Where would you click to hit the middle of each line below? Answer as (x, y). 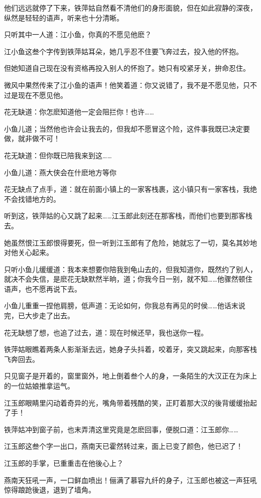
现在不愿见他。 (42, 95)
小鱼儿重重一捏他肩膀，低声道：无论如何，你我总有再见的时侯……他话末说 (125, 305)
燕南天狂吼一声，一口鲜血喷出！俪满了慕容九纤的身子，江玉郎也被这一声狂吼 (130, 480)
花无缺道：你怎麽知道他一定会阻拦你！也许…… (79, 112)
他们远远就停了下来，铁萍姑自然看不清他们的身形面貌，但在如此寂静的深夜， (130, 8)
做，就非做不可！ (32, 138)
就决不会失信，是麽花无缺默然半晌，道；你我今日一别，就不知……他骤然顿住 (128, 279)
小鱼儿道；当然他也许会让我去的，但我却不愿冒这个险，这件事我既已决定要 (127, 128)
